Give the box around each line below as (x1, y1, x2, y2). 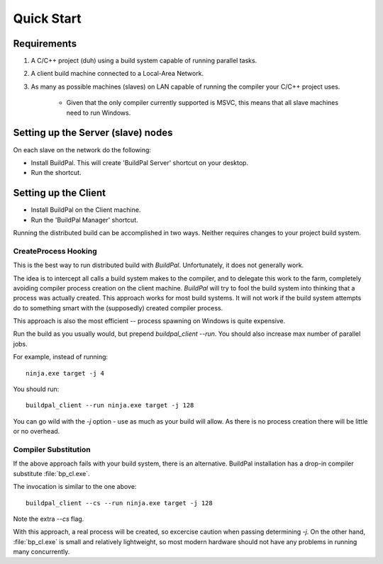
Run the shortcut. (30, 169, 82, 177)
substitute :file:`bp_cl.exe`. (13, 469, 90, 478)
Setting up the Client (13, 187, 106, 199)
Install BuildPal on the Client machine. (30, 205, 141, 214)
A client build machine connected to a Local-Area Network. (30, 69, 204, 78)
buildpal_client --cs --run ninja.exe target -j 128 (26, 499, 213, 507)
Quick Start (13, 11, 82, 26)
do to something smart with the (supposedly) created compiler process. (13, 303, 223, 312)
